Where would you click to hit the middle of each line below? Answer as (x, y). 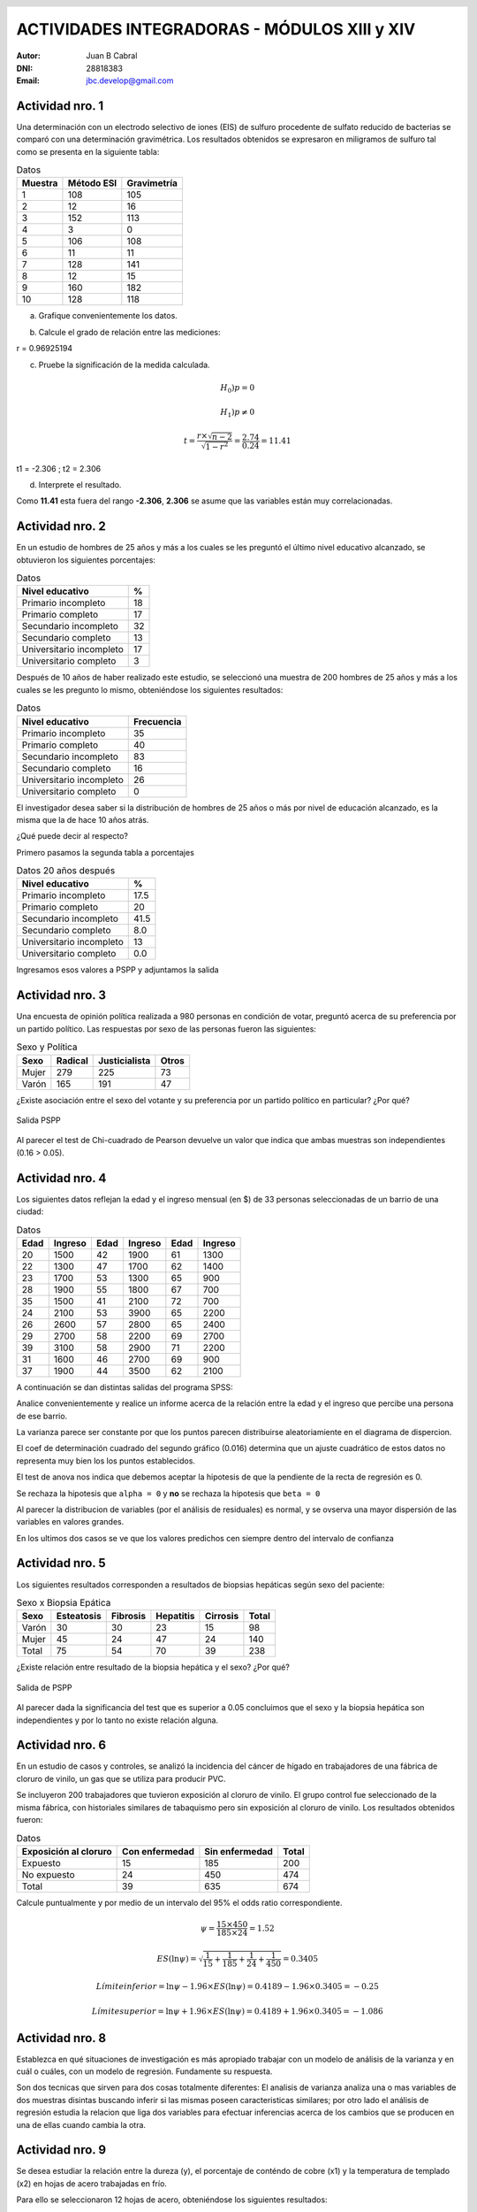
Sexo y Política (47, 1047)
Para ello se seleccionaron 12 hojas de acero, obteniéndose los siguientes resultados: (172, 2200)
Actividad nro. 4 (61, 1178)
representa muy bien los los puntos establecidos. (106, 1461)
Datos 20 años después (66, 871)
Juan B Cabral (112, 56)
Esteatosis (79, 1617)
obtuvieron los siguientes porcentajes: (86, 560)
